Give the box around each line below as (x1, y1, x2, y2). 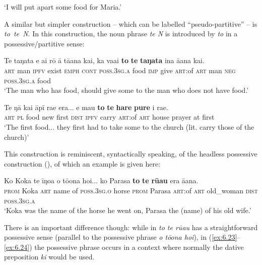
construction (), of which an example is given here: (4, 158, 161, 169)
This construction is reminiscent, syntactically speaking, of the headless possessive (4, 148, 257, 159)
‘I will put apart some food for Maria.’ (4, 2, 122, 12)
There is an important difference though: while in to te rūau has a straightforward (4, 222, 258, 232)
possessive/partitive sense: (4, 38, 85, 48)
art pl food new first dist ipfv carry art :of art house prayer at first (4, 112, 215, 122)
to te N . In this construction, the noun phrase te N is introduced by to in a (4, 28, 238, 39)
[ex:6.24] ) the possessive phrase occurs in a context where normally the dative (4, 241, 244, 252)
